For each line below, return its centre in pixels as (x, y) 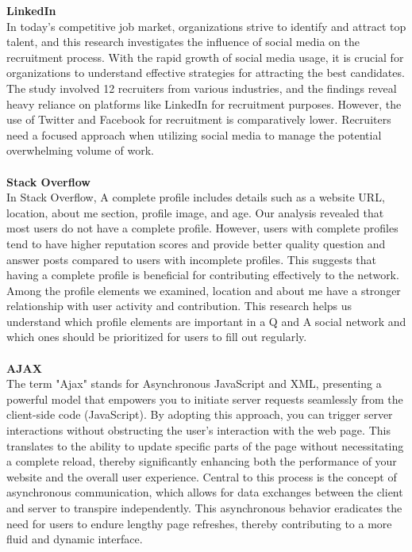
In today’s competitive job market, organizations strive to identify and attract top (206, 26)
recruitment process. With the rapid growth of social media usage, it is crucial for (205, 57)
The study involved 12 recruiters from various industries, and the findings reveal (202, 88)
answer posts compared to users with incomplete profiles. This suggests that (191, 259)
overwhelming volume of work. (80, 150)
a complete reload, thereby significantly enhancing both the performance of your (202, 461)
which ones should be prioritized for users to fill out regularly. (157, 337)
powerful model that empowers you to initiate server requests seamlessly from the (205, 399)
